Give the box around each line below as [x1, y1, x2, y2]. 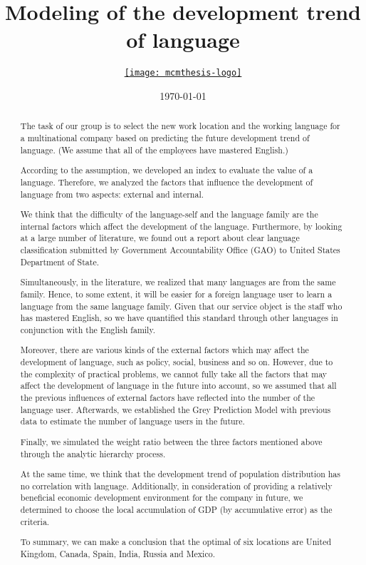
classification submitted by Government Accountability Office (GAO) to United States [20, 244, 340, 256]
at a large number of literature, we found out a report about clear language [20, 232, 300, 244]
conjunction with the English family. [20, 323, 156, 335]
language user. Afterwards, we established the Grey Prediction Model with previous [20, 403, 331, 415]
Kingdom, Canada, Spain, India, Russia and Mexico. [20, 547, 215, 559]
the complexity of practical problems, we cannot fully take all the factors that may [20, 367, 328, 380]
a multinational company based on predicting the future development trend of [20, 132, 310, 144]
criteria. [20, 515, 50, 527]
